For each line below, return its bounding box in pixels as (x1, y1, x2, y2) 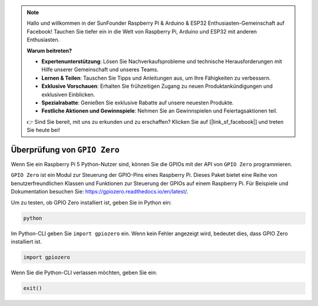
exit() (23, 285, 42, 291)
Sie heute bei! (26, 127, 60, 134)
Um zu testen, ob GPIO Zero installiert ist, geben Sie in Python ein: (11, 199, 172, 206)
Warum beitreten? (26, 47, 72, 54)
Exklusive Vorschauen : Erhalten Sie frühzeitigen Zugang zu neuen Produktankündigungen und (41, 83, 273, 90)
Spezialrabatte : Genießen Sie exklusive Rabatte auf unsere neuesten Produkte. (41, 99, 234, 106)
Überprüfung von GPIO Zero (11, 144, 120, 154)
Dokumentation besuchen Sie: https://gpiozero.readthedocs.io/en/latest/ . (11, 188, 188, 195)
